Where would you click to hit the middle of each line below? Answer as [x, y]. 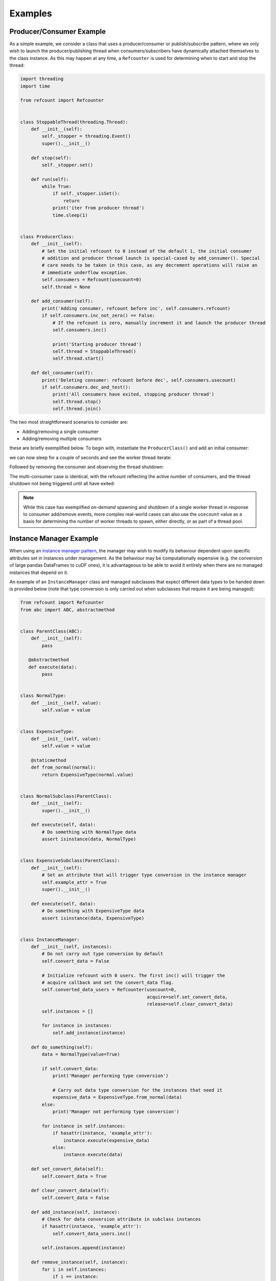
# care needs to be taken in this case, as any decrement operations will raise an [149, 265]
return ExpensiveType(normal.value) [88, 774]
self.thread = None [66, 287]
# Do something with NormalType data [89, 832]
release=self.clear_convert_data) [190, 1004]
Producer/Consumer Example [57, 32]
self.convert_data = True [74, 1176]
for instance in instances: [77, 1026]
